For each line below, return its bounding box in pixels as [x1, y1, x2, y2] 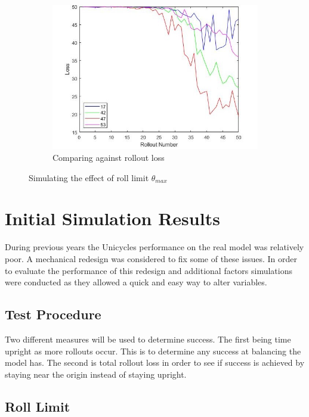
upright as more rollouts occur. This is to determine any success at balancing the [5, 344, 301, 357]
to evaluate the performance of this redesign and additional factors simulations [5, 264, 293, 276]
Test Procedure [5, 305, 101, 323]
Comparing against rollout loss [52, 151, 165, 164]
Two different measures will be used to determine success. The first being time [5, 332, 291, 345]
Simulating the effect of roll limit [29, 171, 149, 183]
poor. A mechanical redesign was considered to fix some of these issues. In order [5, 252, 297, 264]
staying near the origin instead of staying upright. [5, 368, 187, 380]
